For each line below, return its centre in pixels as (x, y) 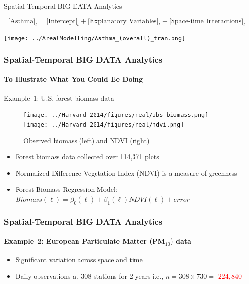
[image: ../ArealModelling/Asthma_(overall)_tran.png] (95, 39)
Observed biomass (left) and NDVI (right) (86, 140)
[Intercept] (62, 21)
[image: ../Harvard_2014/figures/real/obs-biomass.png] (116, 115)
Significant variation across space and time (79, 259)
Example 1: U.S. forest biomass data (59, 98)
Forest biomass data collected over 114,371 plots (87, 157)
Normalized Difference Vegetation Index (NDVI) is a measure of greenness (126, 173)
